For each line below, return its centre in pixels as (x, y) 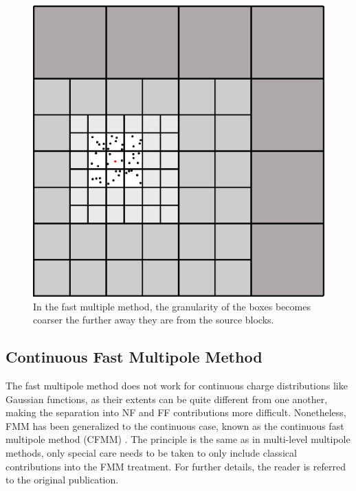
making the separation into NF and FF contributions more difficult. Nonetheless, (176, 412)
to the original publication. (62, 480)
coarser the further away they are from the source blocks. (154, 320)
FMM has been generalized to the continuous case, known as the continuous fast (175, 425)
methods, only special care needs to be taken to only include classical (151, 452)
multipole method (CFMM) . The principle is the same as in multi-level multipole (178, 439)
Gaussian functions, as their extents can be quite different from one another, (167, 399)
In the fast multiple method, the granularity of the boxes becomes (172, 306)
